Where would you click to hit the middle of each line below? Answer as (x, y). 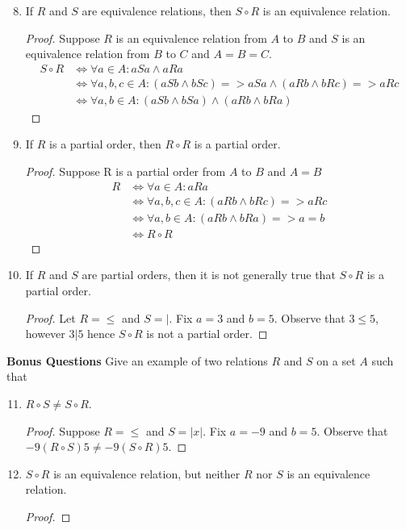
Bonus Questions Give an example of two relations (137, 360)
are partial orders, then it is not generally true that (209, 275)
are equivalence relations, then (157, 10)
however (45, 334)
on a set (336, 360)
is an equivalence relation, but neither (147, 473)
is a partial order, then (105, 144)
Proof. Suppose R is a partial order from (126, 171)
